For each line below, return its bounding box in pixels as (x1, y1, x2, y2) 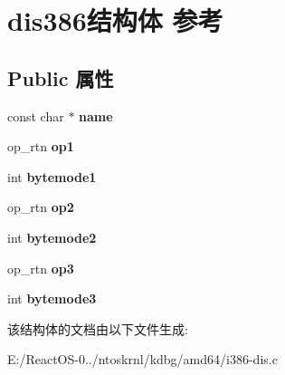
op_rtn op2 (7, 197, 74, 216)
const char (7, 106, 64, 125)
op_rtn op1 (7, 137, 74, 156)
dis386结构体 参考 (7, 2, 223, 39)
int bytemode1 (7, 167, 97, 186)
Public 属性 (7, 63, 114, 91)
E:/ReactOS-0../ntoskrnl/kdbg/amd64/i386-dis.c (7, 350, 278, 369)
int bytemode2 (7, 227, 97, 246)
